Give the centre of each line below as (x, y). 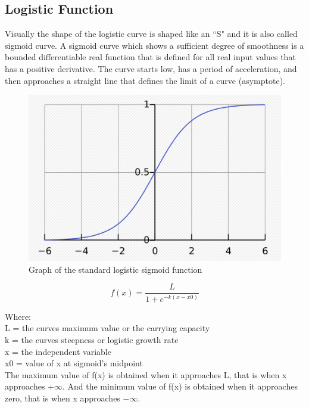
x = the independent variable (58, 351)
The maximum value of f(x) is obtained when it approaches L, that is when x (146, 374)
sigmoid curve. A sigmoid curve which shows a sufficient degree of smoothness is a (154, 45)
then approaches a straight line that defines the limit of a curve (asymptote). (145, 80)
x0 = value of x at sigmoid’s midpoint (74, 363)
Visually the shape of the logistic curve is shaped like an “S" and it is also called (151, 34)
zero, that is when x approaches (63, 398)
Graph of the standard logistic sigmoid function (116, 269)
